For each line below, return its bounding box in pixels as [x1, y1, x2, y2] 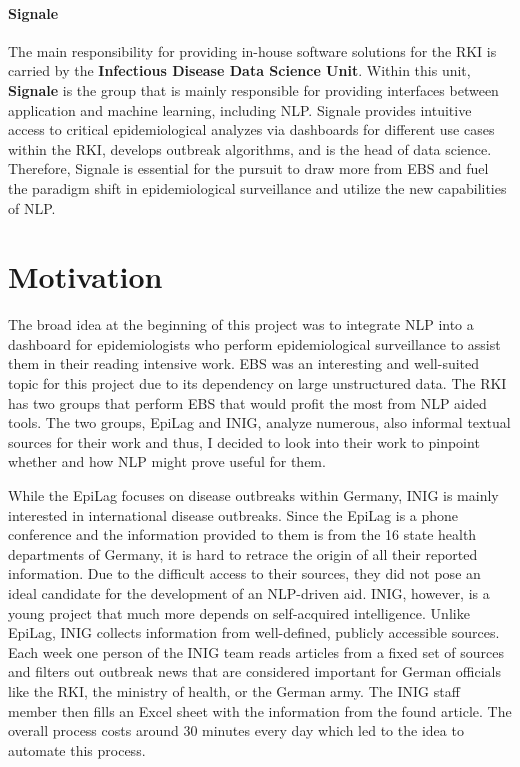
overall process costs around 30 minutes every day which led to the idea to [8, 720, 464, 741]
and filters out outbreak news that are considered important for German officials [8, 661, 502, 682]
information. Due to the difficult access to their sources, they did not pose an [8, 563, 481, 584]
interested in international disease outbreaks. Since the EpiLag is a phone [8, 504, 459, 525]
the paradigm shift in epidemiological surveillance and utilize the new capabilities [8, 177, 507, 198]
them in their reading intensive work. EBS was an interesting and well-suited [8, 353, 480, 374]
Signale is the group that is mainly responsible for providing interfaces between [8, 79, 499, 100]
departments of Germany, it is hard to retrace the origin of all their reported [8, 543, 478, 564]
